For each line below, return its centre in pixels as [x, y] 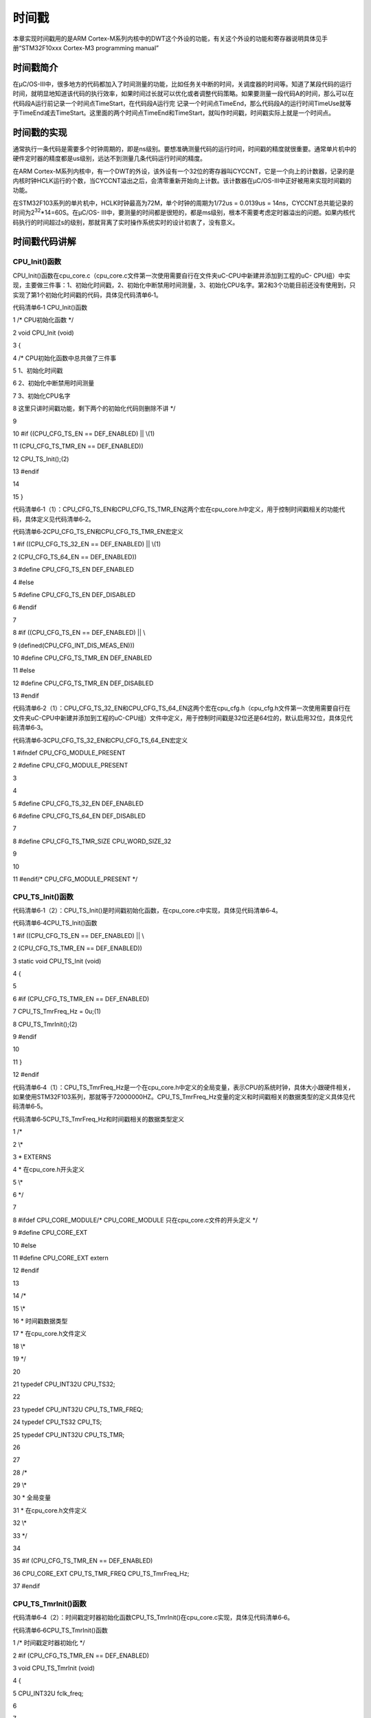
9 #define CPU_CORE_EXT [50, 1233]
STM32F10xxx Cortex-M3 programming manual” [90, 47]
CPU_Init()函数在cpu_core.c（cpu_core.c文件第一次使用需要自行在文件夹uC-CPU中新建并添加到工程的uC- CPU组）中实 [181, 276]
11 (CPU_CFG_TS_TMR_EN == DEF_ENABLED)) [78, 446]
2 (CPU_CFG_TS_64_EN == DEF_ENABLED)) [75, 557]
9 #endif [25, 1037]
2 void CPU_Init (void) [44, 333]
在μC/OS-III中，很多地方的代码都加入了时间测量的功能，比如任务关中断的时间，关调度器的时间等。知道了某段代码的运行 [182, 84]
